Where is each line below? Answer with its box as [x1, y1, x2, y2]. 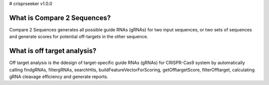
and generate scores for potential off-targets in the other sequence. [9, 34, 148, 40]
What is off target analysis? [9, 47, 97, 55]
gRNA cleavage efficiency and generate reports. [9, 74, 109, 80]
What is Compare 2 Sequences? [9, 13, 111, 22]
